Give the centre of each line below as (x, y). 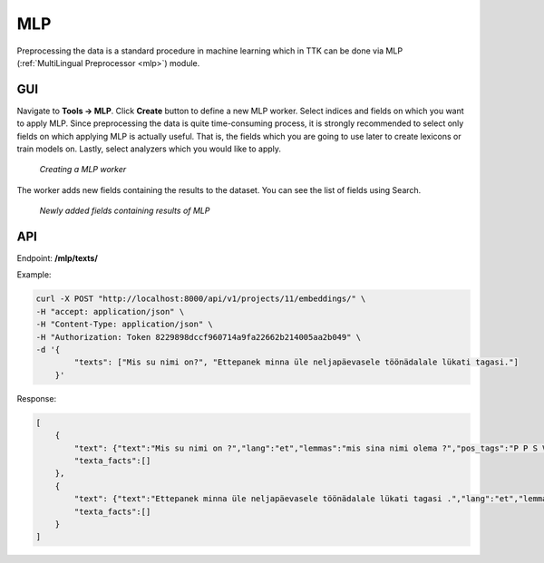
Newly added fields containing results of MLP (125, 211)
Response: (37, 398)
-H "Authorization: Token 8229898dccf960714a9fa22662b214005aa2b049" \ (199, 337)
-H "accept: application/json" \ (110, 311)
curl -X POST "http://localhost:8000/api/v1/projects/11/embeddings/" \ (201, 299)
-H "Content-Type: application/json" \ (124, 325)
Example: (34, 275)
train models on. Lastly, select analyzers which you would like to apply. (149, 149)
